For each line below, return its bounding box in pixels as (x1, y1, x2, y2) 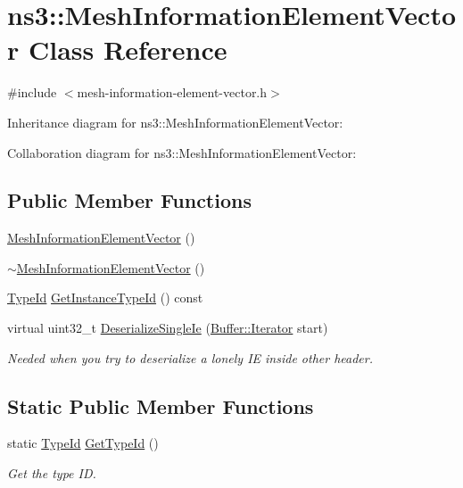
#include (7, 83, 57, 102)
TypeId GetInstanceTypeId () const (7, 288, 203, 307)
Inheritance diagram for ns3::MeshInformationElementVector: (7, 112, 343, 131)
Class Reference (28, 31, 227, 68)
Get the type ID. (7, 464, 96, 483)
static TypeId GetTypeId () (7, 434, 159, 452)
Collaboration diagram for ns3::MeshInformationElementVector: (7, 143, 357, 161)
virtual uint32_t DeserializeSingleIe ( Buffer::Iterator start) (7, 318, 328, 337)
